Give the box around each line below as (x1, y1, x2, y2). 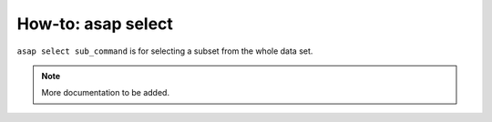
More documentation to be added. (41, 87, 170, 98)
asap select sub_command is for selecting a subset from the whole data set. (16, 46, 313, 56)
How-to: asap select (16, 14, 173, 34)
